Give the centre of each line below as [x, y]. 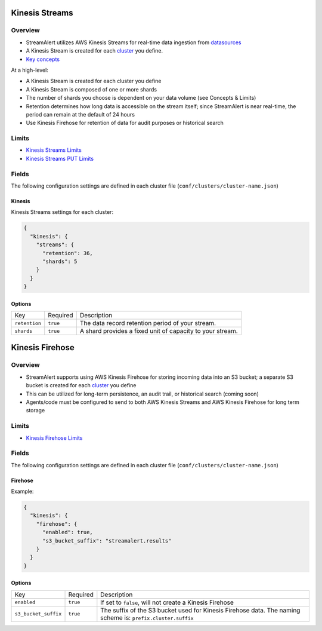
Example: [22, 491]
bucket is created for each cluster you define [81, 385]
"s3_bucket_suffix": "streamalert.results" [107, 540]
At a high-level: [30, 70]
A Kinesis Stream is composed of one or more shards [92, 89]
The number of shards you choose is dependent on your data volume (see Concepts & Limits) [141, 98]
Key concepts [43, 59]
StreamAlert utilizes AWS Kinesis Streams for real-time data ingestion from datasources [134, 42]
